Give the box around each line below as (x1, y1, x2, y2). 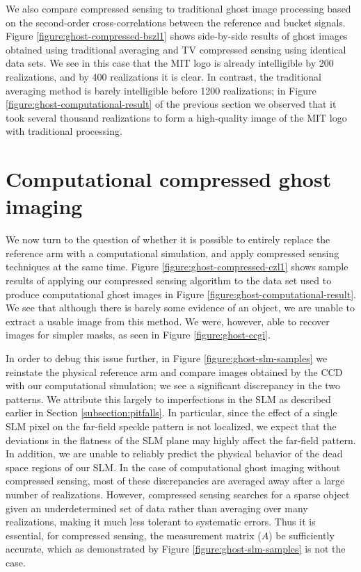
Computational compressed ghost (6, 165, 332, 193)
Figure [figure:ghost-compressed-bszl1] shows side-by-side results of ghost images (6, 28, 348, 43)
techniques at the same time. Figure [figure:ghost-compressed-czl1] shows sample (6, 259, 348, 274)
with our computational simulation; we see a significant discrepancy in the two (6, 378, 341, 393)
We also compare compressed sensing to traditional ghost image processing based (6, 1, 351, 15)
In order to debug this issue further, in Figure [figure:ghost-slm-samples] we (6, 351, 328, 365)
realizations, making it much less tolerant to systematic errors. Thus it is (6, 514, 316, 529)
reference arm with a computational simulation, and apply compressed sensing (6, 245, 339, 260)
